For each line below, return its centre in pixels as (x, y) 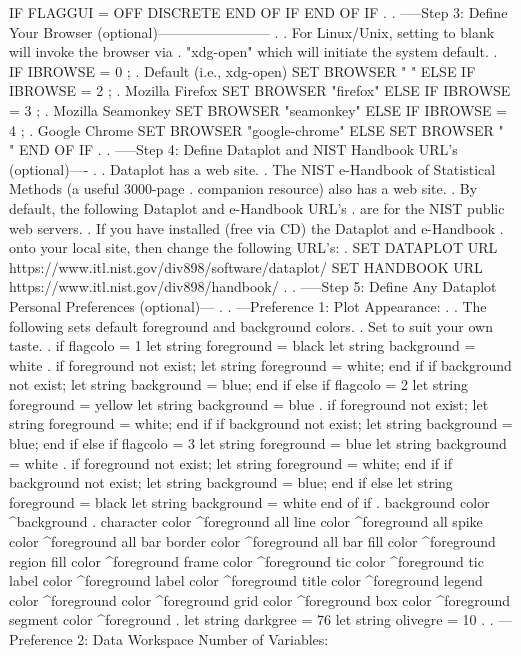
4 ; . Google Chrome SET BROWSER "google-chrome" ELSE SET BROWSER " (256, 129)
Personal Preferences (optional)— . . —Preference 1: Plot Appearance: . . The (248, 305)
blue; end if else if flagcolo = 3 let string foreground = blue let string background (258, 443)
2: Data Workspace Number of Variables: (203, 639)
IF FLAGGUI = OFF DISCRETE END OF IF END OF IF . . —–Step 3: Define (258, 12)
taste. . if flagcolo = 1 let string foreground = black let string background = (242, 345)
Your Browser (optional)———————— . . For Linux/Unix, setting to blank (252, 31)
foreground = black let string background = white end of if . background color (249, 501)
